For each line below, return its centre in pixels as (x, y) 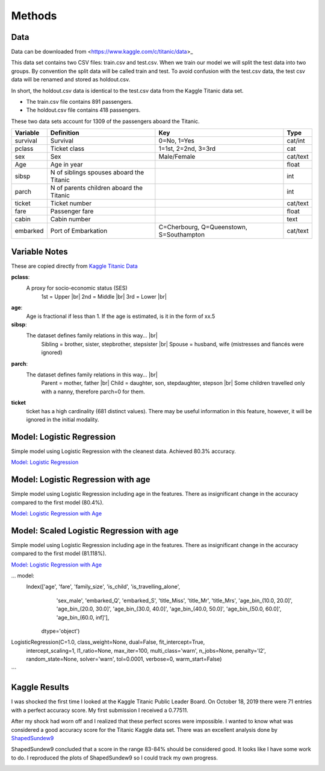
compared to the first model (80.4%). (57, 502)
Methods (34, 16)
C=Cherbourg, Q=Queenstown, (203, 227)
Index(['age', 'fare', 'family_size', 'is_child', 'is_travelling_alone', (103, 587)
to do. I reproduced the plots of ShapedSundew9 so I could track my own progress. (114, 758)
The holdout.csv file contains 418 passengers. (83, 110)
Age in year (67, 165)
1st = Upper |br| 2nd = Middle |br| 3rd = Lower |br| (104, 296)
